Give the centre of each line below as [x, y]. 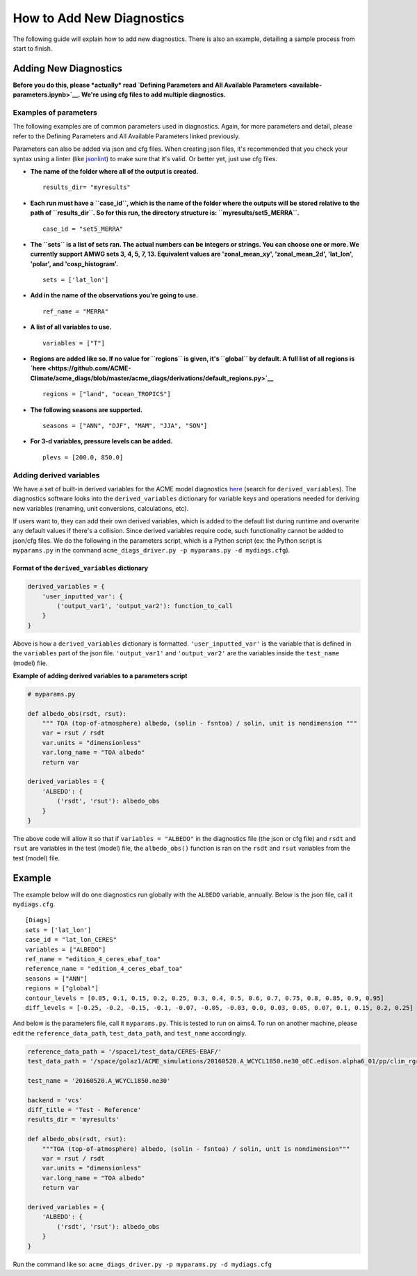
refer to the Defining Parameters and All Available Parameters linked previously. [126, 136]
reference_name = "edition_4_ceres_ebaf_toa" [104, 969]
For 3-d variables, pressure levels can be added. [101, 441]
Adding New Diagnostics [68, 68]
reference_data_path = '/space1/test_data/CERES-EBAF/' [125, 1052]
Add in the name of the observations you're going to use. [114, 295]
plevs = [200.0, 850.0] [83, 457]
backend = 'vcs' [55, 1100]
